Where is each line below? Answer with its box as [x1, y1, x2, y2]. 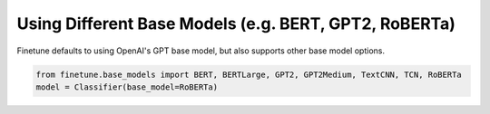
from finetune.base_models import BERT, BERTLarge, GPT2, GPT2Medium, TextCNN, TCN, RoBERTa [35, 69, 462, 80]
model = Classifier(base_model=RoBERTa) [35, 81, 218, 92]
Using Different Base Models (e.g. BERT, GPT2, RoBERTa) [16, 14, 456, 33]
